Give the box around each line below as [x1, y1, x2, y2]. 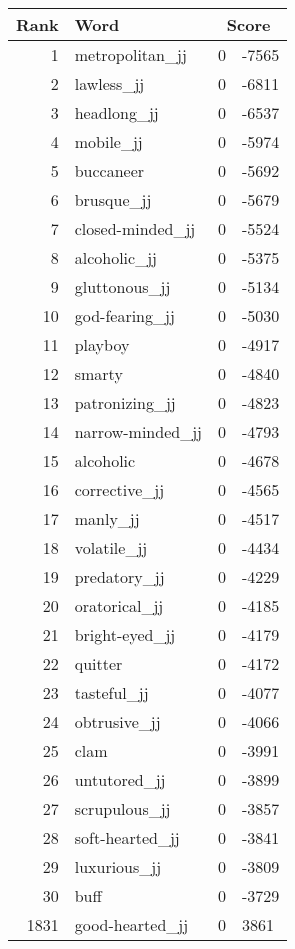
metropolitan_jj [74, 43, 187, 66]
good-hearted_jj [74, 913, 189, 936]
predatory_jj [74, 565, 165, 588]
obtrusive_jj [74, 710, 161, 733]
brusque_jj [74, 188, 152, 211]
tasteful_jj [74, 681, 149, 704]
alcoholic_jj [74, 246, 157, 269]
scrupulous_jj [74, 797, 171, 820]
